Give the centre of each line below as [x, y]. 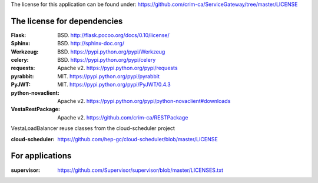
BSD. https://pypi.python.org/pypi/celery [107, 60]
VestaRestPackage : [35, 109]
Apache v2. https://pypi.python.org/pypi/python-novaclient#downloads [144, 101]
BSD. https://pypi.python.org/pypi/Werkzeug [111, 51]
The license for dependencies [67, 21]
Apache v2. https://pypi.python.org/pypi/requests [117, 68]
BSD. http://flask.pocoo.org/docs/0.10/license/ [114, 35]
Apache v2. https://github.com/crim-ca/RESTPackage [123, 117]
